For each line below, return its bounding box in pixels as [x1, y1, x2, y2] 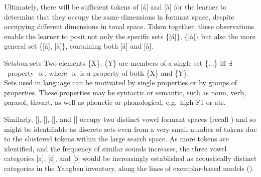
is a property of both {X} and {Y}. [80, 67, 189, 78]
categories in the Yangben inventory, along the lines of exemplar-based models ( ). [4, 162, 254, 173]
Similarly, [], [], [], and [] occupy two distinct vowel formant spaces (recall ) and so [4, 113, 256, 124]
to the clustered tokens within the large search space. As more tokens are [4, 133, 229, 144]
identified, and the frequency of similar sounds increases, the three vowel [4, 143, 227, 153]
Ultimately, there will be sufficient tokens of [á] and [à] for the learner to [4, 2, 227, 12]
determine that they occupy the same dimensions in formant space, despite [4, 11, 234, 22]
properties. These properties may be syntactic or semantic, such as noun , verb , [4, 87, 246, 97]
